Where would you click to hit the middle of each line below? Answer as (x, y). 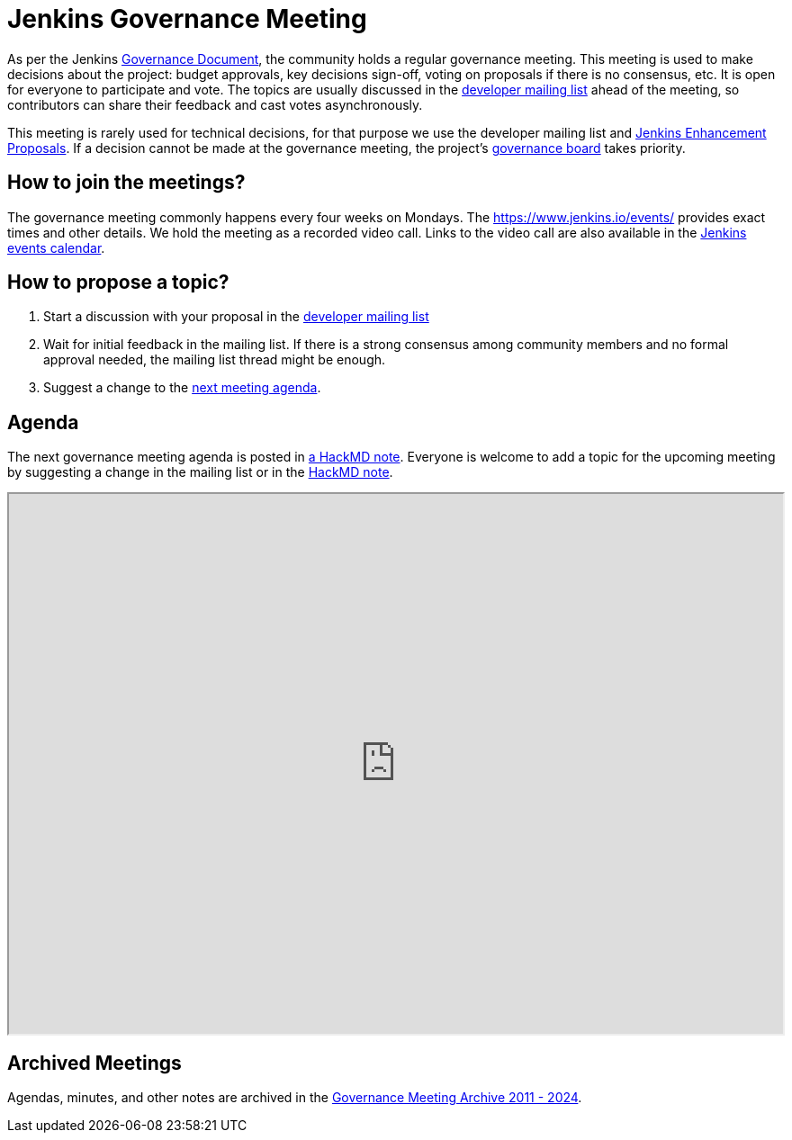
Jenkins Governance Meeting (187, 19)
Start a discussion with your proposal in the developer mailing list (236, 317)
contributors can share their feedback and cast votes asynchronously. (215, 104)
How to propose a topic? (118, 283)
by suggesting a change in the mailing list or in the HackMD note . (200, 472)
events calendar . (56, 247)
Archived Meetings (94, 1063)
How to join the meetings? (126, 183)
